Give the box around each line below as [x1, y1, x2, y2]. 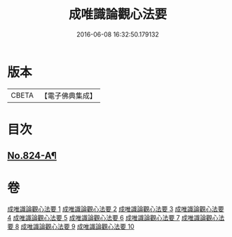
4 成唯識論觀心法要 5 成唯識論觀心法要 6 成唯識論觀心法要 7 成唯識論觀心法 [7, 214, 225, 222]
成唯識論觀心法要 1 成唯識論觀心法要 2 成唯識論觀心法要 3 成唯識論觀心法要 [7, 205, 224, 213]
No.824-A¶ [7, 150, 57, 162]
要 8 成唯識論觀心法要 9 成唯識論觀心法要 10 [7, 222, 135, 231]
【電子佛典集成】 [40, 91, 97, 101]
